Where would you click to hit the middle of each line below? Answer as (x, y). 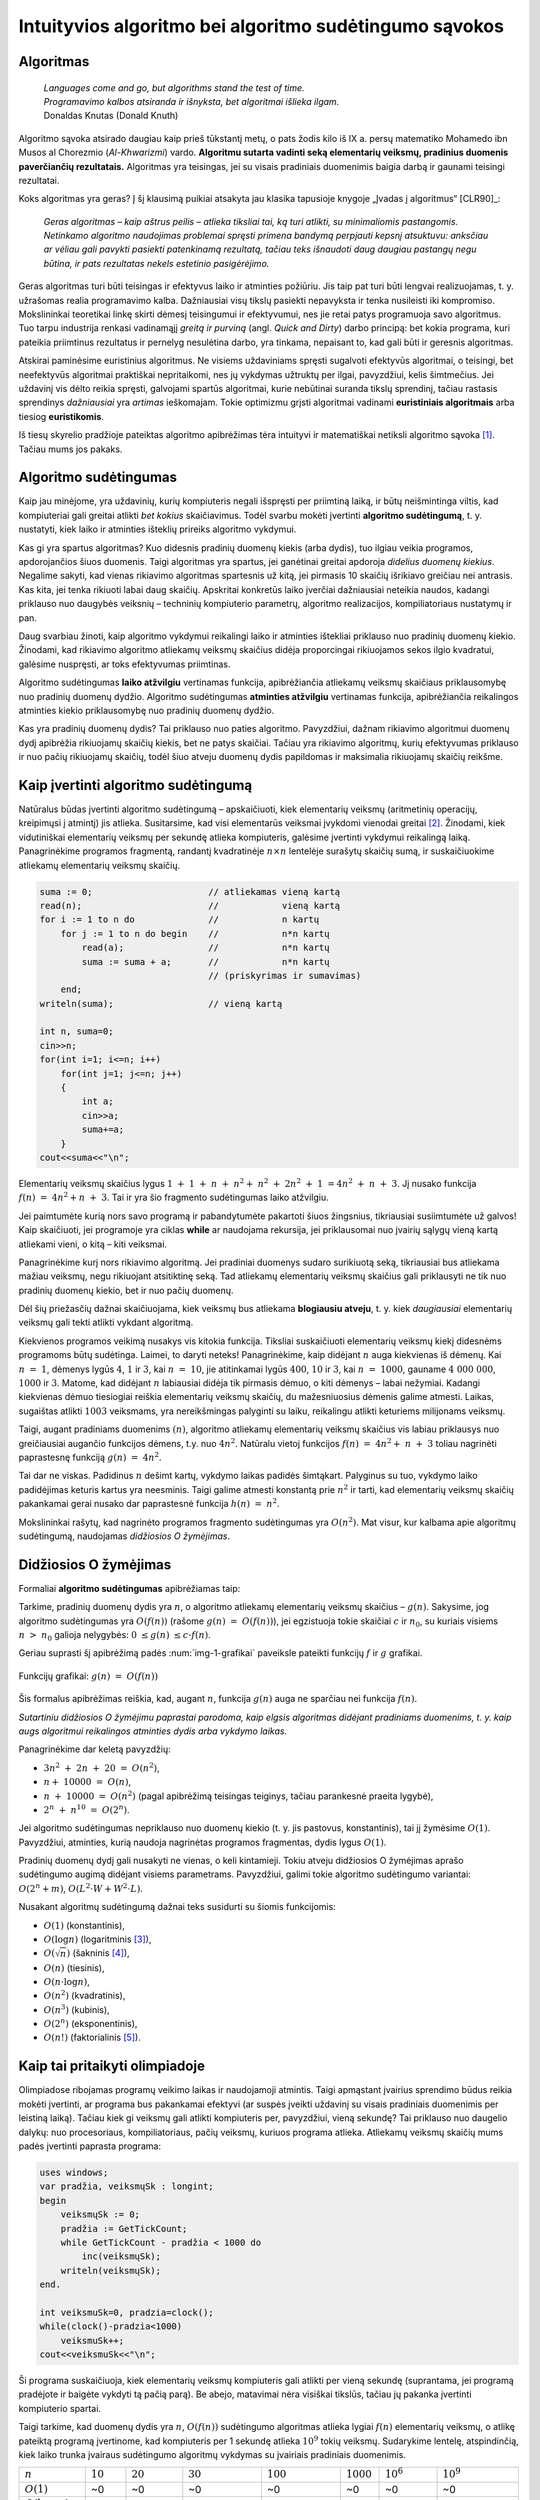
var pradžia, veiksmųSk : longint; (126, 2186)
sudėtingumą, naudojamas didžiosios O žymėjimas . (124, 1536)
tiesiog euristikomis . (61, 416)
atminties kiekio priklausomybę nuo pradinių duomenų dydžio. (146, 710)
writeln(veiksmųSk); (111, 2270)
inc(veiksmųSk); (121, 2256)
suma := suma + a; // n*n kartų (205, 961)
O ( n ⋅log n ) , (66, 1981)
